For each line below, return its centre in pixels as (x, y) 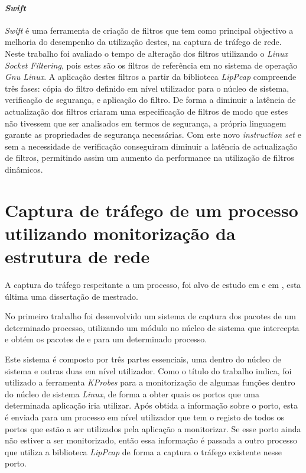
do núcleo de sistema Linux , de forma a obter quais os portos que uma (132, 393)
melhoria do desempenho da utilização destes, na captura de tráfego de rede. (143, 42)
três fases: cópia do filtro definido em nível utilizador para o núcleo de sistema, (147, 88)
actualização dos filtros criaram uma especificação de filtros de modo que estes (147, 111)
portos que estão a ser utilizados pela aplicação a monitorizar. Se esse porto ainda (153, 428)
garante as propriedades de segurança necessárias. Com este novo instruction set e (153, 135)
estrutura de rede (77, 256)
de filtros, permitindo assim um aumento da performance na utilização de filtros (149, 158)
